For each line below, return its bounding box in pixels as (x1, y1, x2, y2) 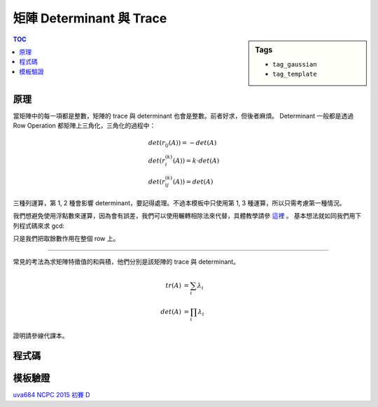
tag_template (272, 70, 318, 78)
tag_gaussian (272, 60, 318, 68)
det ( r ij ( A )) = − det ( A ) (148, 139, 217, 149)
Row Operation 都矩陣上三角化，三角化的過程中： (13, 121, 156, 130)
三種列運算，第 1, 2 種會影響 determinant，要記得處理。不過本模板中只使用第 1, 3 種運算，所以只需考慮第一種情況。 (13, 199, 346, 207)
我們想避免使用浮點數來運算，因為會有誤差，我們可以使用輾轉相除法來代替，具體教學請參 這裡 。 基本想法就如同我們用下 (13, 212, 362, 220)
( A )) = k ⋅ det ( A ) (172, 156, 220, 165)
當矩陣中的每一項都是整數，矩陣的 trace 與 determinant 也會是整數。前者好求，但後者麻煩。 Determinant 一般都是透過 (13, 111, 353, 120)
